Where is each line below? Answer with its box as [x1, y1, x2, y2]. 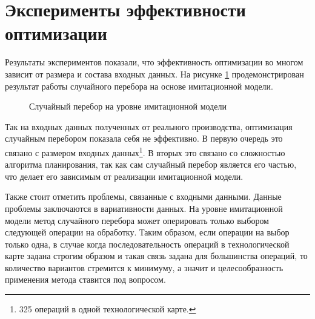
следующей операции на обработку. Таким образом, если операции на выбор [5, 226, 290, 238]
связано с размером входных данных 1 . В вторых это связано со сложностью [5, 144, 285, 159]
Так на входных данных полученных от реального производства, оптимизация [5, 120, 293, 133]
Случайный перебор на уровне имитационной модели [29, 100, 227, 113]
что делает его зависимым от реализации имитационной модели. [5, 169, 244, 182]
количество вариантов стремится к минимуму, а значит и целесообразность [5, 261, 283, 274]
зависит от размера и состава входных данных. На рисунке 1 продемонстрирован [5, 67, 304, 80]
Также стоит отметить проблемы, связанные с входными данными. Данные [5, 190, 282, 203]
